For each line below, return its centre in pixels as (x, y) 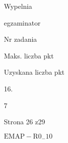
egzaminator (22, 22)
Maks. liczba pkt (29, 55)
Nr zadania (21, 39)
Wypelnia (18, 6)
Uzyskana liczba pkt (34, 72)
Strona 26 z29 (25, 122)
